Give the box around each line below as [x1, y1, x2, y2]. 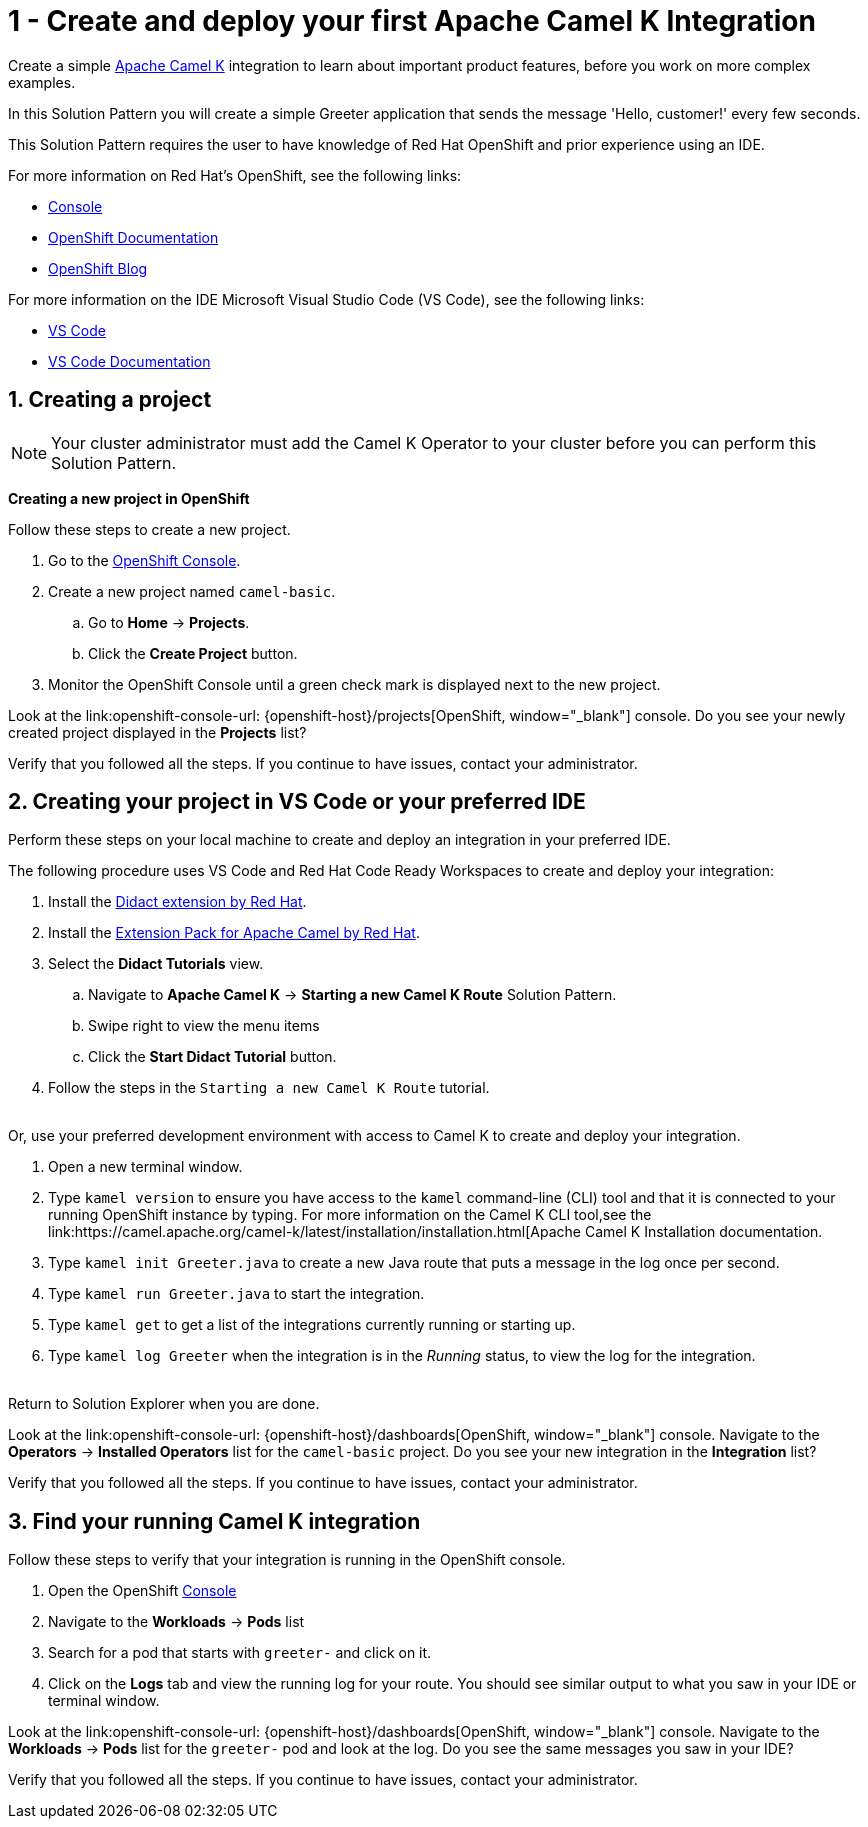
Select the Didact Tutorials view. [48, 955, 264, 973]
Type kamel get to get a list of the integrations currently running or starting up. [48, 1316, 576, 1334]
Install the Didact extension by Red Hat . [48, 893, 307, 911]
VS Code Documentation [48, 352, 211, 370]
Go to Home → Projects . [88, 613, 250, 631]
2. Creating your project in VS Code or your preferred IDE [8, 789, 586, 815]
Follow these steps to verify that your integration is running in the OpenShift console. [8, 1551, 566, 1569]
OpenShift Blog [48, 259, 148, 277]
